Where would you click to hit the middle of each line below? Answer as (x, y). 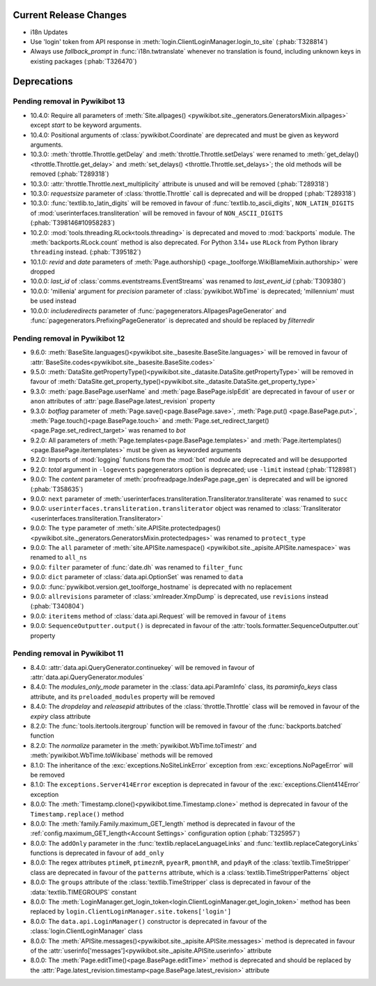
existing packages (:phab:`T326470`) (84, 61)
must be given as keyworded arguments (184, 450)
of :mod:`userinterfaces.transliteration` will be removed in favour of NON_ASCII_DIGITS (157, 213)
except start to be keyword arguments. (86, 125)
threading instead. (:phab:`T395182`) (86, 252)
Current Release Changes (70, 15)
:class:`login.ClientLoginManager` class (86, 931)
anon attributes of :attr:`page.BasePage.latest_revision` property (123, 401)
